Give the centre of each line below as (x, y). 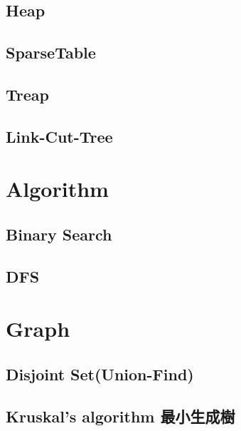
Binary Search (59, 234)
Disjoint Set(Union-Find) (100, 374)
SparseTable (51, 52)
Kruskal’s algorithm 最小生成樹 (120, 416)
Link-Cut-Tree (59, 136)
